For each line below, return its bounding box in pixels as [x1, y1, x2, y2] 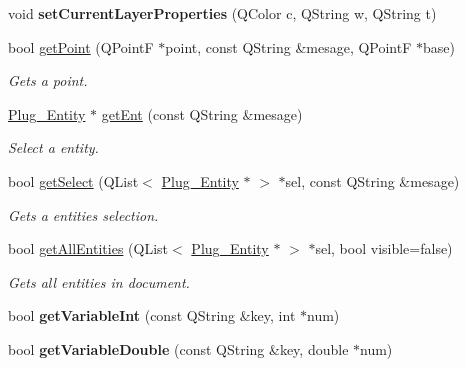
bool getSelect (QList [8, 170, 139, 191]
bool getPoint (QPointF [8, 36, 154, 57]
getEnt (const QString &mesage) [101, 103, 303, 124]
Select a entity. [8, 137, 99, 158]
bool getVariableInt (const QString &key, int [8, 305, 296, 326]
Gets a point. [8, 70, 88, 91]
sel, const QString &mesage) [285, 170, 460, 191]
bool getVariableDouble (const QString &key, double [8, 338, 349, 359]
